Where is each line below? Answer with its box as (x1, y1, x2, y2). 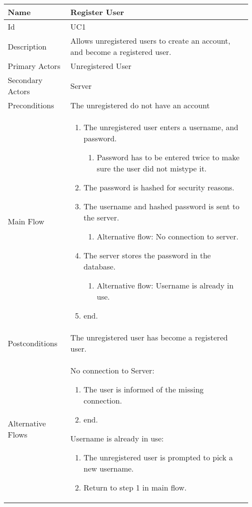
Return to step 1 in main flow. (83, 482, 187, 493)
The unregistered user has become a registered (70, 332, 228, 343)
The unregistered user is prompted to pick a (83, 452, 233, 463)
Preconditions (8, 100, 54, 111)
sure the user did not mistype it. (96, 163, 207, 174)
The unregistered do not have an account (70, 100, 210, 111)
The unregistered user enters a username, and (83, 121, 238, 133)
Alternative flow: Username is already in (96, 280, 234, 291)
